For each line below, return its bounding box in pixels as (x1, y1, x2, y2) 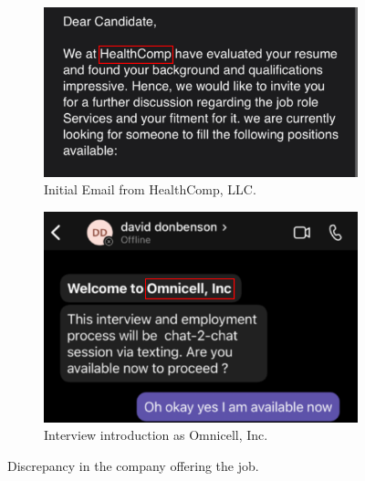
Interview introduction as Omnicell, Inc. (44, 425, 268, 444)
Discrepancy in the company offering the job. (7, 456, 259, 476)
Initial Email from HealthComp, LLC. (44, 180, 256, 199)
